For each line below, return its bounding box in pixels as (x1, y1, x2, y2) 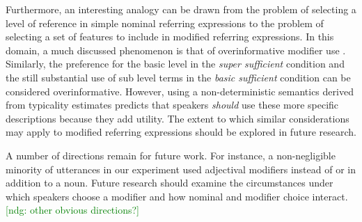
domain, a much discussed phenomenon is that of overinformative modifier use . (6, 42, 346, 57)
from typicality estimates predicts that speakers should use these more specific (6, 97, 339, 112)
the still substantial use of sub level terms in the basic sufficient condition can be (6, 70, 351, 84)
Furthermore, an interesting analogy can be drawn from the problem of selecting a (6, 2, 356, 16)
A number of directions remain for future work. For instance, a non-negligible (6, 148, 336, 162)
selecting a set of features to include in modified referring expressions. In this (6, 29, 334, 44)
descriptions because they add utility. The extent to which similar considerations (6, 111, 349, 125)
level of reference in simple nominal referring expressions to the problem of (6, 15, 324, 30)
